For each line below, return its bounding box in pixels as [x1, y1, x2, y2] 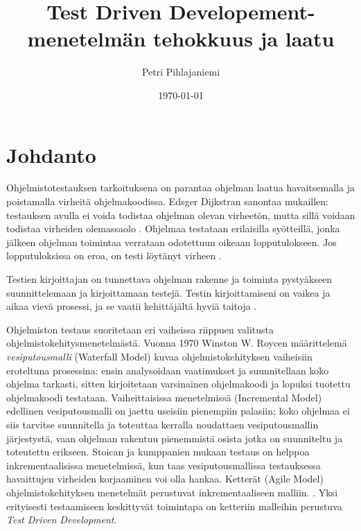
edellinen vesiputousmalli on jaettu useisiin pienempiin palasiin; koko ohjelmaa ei [6, 403, 350, 418]
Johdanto [6, 140, 96, 168]
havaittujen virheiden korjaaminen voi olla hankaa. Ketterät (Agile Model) [6, 471, 324, 486]
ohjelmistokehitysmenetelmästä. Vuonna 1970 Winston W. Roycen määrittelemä [6, 336, 347, 350]
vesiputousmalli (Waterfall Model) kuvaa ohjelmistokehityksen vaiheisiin [6, 349, 312, 363]
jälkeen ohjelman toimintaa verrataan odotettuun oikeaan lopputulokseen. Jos [6, 234, 337, 249]
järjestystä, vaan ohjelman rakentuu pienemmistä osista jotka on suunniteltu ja [6, 430, 343, 445]
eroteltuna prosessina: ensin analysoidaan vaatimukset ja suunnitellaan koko [6, 363, 329, 377]
